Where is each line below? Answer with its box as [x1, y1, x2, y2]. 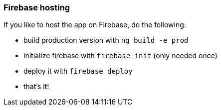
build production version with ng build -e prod [23, 36, 189, 45]
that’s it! [23, 82, 49, 91]
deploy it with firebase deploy [23, 67, 133, 76]
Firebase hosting [3, 2, 70, 12]
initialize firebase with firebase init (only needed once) [23, 51, 218, 60]
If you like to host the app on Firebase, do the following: [3, 20, 186, 29]
